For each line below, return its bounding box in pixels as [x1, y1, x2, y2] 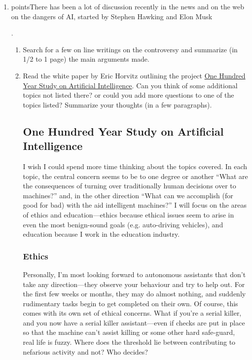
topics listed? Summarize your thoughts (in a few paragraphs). [23, 99, 212, 109]
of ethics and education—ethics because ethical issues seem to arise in [23, 209, 234, 219]
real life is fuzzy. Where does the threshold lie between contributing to [23, 337, 236, 347]
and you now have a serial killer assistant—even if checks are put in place [23, 317, 245, 327]
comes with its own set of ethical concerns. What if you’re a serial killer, [23, 308, 242, 318]
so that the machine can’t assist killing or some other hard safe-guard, [23, 327, 235, 337]
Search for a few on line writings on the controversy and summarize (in [23, 44, 238, 54]
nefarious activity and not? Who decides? [23, 346, 148, 357]
